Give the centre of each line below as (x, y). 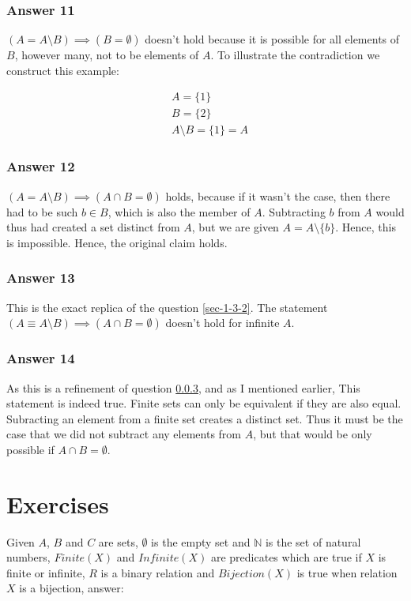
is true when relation (347, 572)
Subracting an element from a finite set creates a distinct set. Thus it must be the (205, 418)
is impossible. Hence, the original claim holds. (117, 242)
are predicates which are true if (286, 557)
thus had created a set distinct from (93, 227)
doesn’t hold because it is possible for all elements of (272, 39)
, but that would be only (313, 434)
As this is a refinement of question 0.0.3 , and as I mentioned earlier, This (183, 387)
